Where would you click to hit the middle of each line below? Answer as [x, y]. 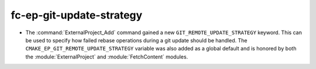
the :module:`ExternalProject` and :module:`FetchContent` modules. [107, 57]
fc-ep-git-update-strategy [77, 15]
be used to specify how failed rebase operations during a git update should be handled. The [136, 40]
